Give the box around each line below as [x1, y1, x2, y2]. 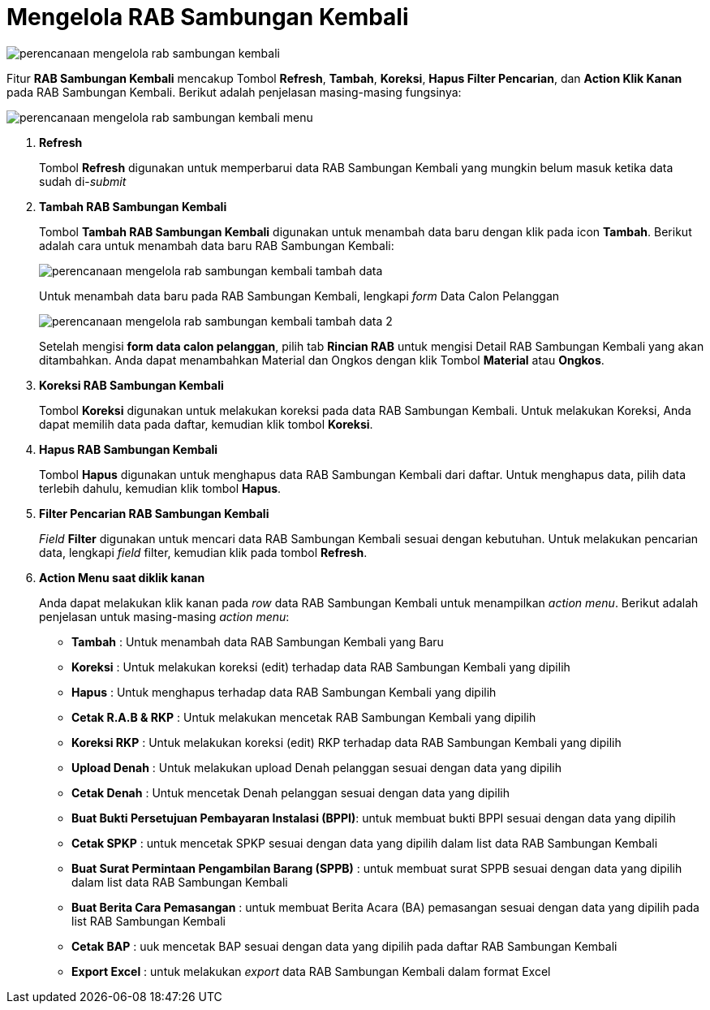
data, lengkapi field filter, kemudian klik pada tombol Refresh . [39, 545, 368, 559]
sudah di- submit [39, 174, 127, 188]
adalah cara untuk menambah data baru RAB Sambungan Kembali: [39, 238, 394, 252]
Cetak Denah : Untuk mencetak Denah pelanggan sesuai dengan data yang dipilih [71, 785, 510, 800]
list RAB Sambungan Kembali [71, 913, 226, 928]
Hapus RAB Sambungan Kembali [39, 442, 218, 456]
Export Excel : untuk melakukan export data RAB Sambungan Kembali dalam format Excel [71, 964, 551, 978]
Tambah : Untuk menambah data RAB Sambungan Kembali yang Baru [71, 634, 444, 649]
